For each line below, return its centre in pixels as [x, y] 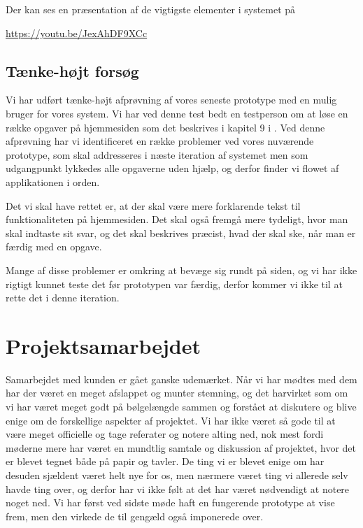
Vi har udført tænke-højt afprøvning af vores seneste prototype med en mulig [171, 100]
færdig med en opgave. [54, 247]
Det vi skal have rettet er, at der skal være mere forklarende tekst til [153, 205]
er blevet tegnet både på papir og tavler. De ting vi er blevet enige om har [165, 461]
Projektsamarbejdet [104, 345]
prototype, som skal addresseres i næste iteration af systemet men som [157, 154]
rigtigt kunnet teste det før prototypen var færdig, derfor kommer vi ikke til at [174, 284]
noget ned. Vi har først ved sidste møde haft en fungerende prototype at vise [170, 502]
